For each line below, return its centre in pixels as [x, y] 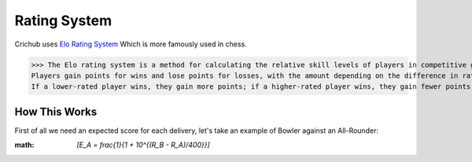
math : [24, 145]
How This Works [56, 111]
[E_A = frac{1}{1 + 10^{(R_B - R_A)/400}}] [143, 145]
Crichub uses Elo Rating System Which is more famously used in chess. [131, 44]
